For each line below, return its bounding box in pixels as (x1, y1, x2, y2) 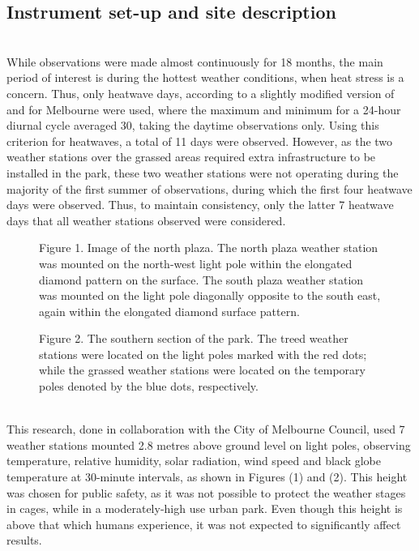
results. (6, 532, 42, 549)
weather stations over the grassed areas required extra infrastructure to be (6, 148, 376, 165)
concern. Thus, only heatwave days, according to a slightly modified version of (6, 84, 395, 101)
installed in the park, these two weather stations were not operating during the (6, 164, 399, 181)
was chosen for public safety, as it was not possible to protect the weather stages (6, 484, 406, 501)
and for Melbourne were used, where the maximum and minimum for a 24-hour (6, 100, 401, 117)
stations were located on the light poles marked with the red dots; (39, 345, 367, 362)
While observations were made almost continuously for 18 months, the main (6, 53, 383, 70)
